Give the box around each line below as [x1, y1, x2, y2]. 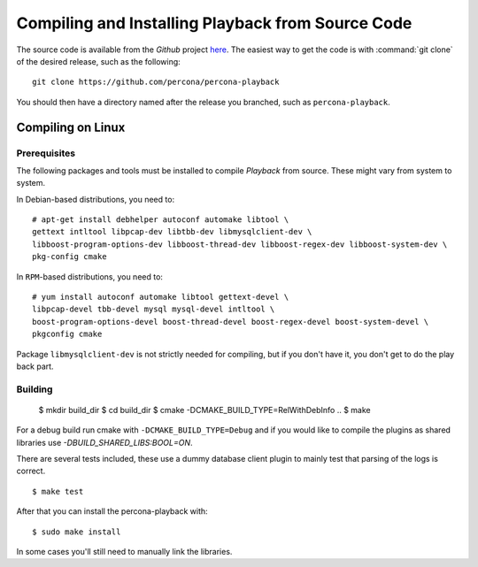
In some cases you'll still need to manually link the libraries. [16, 547, 233, 557]
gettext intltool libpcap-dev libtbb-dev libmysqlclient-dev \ [32, 226, 312, 237]
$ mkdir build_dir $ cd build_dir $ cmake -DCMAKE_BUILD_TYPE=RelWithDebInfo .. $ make [38, 404, 371, 415]
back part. [16, 361, 54, 372]
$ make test [32, 487, 84, 496]
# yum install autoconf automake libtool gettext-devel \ [32, 292, 289, 302]
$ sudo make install [32, 526, 121, 537]
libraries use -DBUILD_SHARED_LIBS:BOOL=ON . [16, 437, 194, 448]
